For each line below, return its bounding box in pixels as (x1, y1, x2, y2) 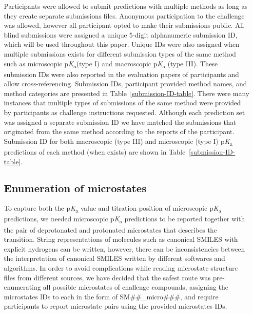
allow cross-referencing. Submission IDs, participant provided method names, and (4, 78, 247, 89)
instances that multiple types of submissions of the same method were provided (4, 98, 241, 108)
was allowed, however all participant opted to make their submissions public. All (4, 20, 244, 30)
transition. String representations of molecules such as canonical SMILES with (4, 234, 238, 244)
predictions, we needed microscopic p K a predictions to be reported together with (4, 214, 245, 225)
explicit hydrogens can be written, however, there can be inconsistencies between (4, 243, 245, 254)
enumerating (4, 282, 41, 292)
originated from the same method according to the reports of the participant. (4, 126, 234, 137)
